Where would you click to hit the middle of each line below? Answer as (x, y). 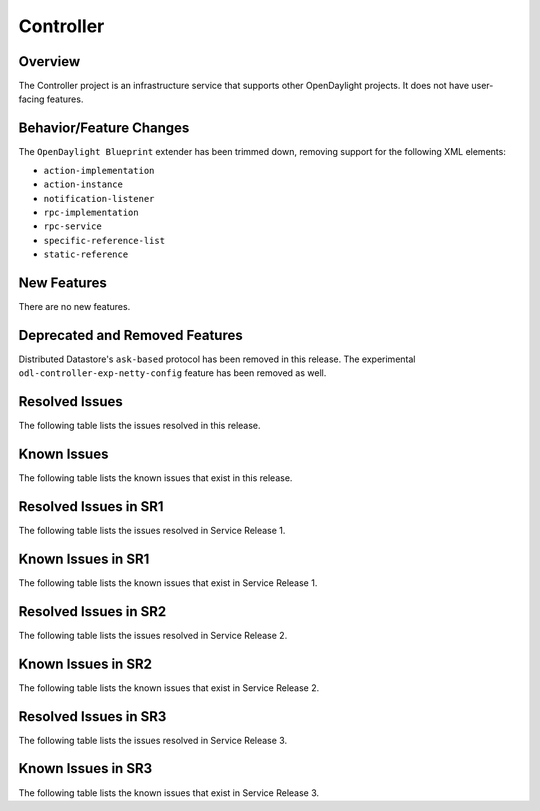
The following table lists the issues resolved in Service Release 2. (153, 635)
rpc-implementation (91, 212)
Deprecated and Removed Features (131, 335)
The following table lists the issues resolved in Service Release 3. (153, 740)
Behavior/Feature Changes (104, 128)
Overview (49, 61)
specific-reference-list (104, 240)
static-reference (86, 254)
